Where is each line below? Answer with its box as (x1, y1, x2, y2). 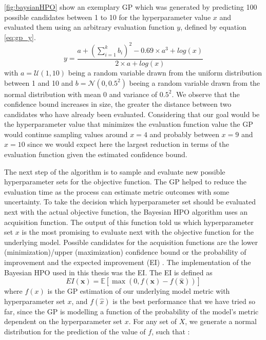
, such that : (151, 326, 190, 336)
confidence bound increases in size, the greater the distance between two (4, 99, 232, 109)
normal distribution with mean (4, 88, 101, 99)
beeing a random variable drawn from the (129, 77, 260, 88)
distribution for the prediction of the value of (4, 326, 146, 336)
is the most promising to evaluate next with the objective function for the (22, 226, 254, 237)
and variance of (109, 88, 158, 99)
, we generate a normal (185, 316, 257, 327)
